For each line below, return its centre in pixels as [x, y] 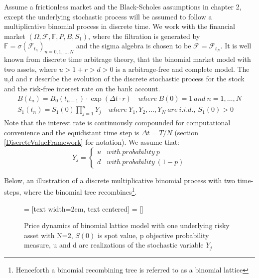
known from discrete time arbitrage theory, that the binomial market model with [128, 59]
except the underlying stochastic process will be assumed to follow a [108, 16]
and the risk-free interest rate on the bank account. [82, 88]
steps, [13, 191]
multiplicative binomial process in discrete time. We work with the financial [120, 26]
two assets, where [31, 69]
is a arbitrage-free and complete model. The [183, 69]
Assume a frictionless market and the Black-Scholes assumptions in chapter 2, [123, 6]
